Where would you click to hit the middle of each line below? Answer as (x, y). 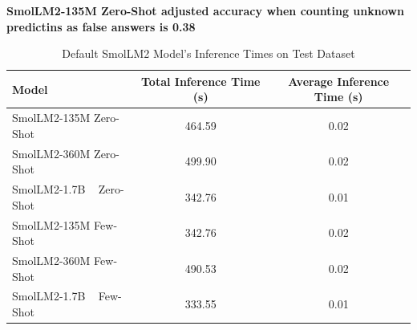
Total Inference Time (200, 81)
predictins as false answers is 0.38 (101, 26)
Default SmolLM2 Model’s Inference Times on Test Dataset (208, 53)
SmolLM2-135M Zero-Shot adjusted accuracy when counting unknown (205, 10)
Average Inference (339, 81)
